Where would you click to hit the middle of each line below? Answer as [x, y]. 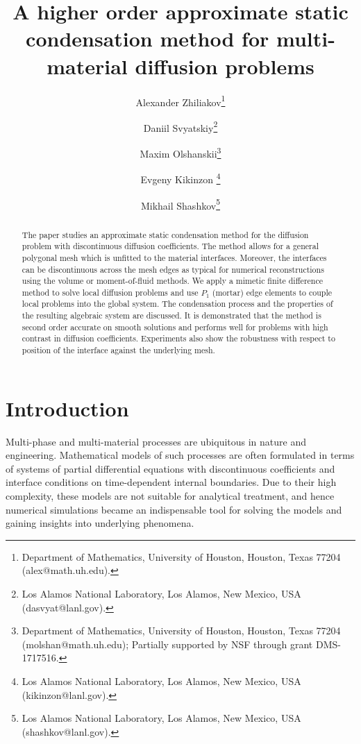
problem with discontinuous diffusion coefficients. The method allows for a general [170, 246]
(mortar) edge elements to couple [272, 292]
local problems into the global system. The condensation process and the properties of [177, 304]
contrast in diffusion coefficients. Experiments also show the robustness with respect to [178, 338]
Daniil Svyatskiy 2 [180, 126]
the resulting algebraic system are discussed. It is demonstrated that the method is [171, 315]
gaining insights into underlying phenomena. [100, 523]
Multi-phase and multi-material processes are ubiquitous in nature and [156, 441]
